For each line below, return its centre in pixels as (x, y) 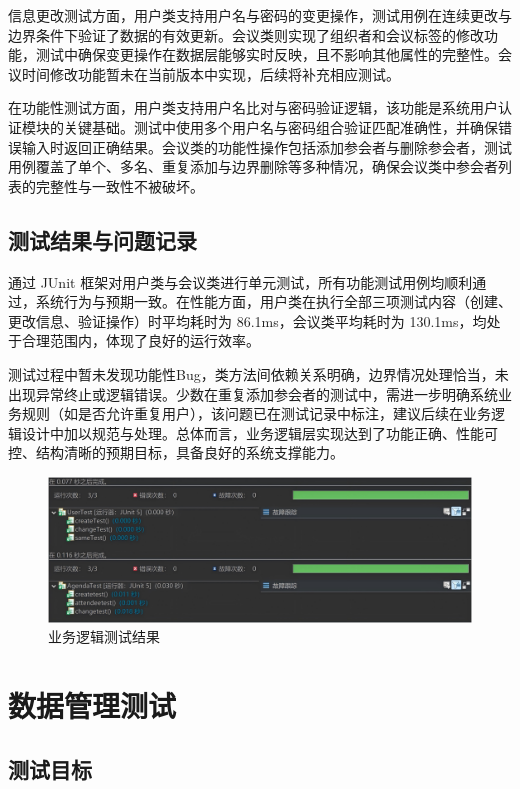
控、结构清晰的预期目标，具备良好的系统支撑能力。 (176, 452)
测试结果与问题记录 (102, 239)
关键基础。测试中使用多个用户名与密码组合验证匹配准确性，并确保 (280, 126)
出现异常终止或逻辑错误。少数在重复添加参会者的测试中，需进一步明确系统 (253, 393)
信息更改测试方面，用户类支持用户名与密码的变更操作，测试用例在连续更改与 (260, 15)
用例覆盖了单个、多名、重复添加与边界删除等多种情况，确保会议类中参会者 (253, 166)
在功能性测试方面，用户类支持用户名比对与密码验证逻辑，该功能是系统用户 (253, 107)
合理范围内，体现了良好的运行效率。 (140, 340)
